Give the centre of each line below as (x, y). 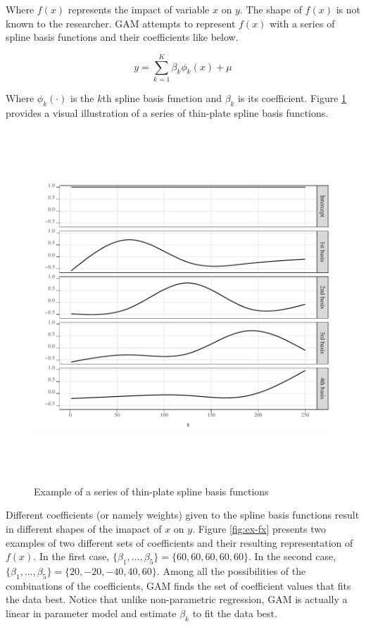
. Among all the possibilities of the (231, 571)
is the (82, 97)
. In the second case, (292, 556)
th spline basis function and (162, 97)
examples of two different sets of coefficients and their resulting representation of (179, 542)
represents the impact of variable (139, 9)
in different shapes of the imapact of (84, 529)
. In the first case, (71, 556)
